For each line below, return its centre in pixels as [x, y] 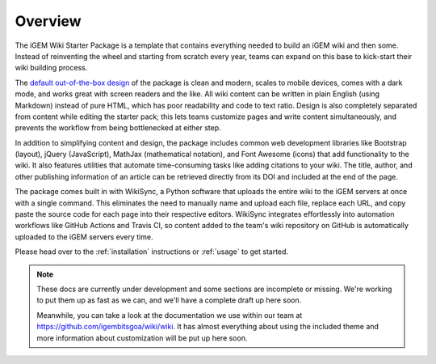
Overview [48, 21]
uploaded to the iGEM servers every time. [84, 237]
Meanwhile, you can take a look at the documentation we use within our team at [170, 315]
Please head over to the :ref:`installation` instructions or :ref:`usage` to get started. [152, 252]
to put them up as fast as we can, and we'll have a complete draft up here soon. [169, 300]
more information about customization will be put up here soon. [142, 338]
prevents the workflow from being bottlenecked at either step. [118, 128]
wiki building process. [51, 68]
